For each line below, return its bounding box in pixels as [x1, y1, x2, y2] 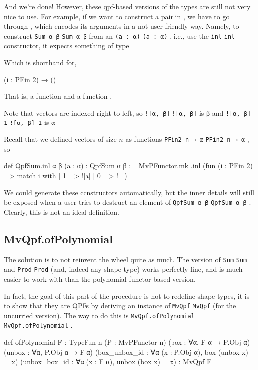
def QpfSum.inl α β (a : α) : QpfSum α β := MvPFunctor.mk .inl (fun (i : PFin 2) [4, 160, 253, 171]
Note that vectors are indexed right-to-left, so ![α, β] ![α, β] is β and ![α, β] [4, 107, 251, 118]
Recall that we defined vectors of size [4, 134, 117, 144]
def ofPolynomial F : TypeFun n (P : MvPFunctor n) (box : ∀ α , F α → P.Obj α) [4, 337, 250, 347]
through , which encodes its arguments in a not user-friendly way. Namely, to [4, 21, 239, 31]
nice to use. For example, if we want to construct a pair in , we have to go [4, 11, 230, 21]
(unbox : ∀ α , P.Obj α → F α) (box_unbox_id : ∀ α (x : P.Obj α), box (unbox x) [4, 346, 248, 357]
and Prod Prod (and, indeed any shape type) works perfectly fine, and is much [4, 264, 243, 274]
